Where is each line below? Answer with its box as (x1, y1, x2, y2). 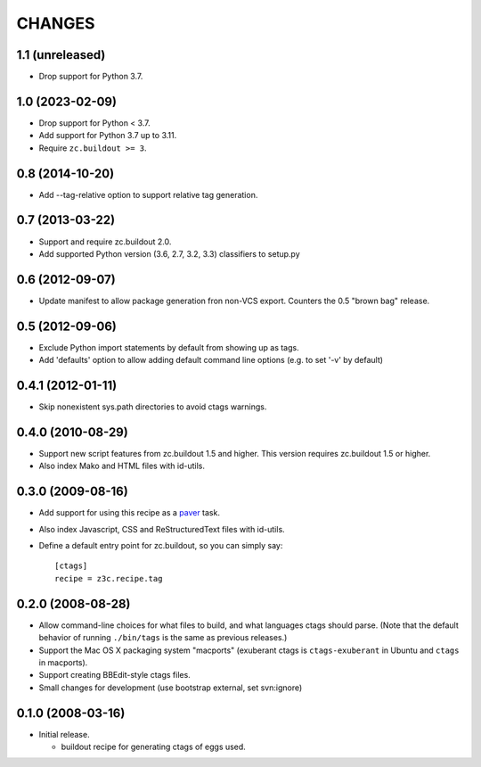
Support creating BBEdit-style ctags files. (38, 670, 191, 680)
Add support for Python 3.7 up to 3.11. (38, 130, 177, 141)
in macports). (38, 656, 88, 668)
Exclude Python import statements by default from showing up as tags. (38, 342, 299, 352)
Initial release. (38, 729, 90, 739)
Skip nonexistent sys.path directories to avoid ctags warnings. (38, 401, 267, 412)
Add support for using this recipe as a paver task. (38, 507, 220, 518)
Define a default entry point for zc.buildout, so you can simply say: (38, 540, 283, 551)
